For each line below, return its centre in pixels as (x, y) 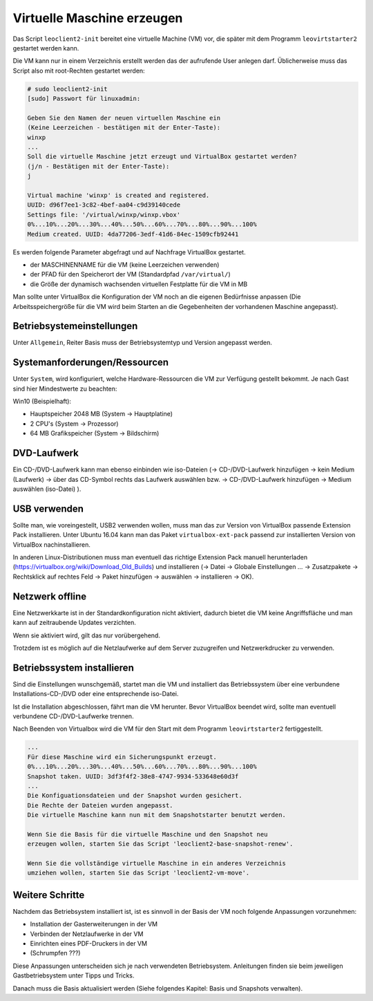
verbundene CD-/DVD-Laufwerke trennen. (73, 716)
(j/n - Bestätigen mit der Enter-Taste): (98, 166)
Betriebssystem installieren (73, 667)
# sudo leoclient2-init (68, 89)
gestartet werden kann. (46, 48)
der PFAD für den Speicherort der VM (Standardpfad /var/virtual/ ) (130, 274)
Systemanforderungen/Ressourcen (91, 363)
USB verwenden (48, 508)
